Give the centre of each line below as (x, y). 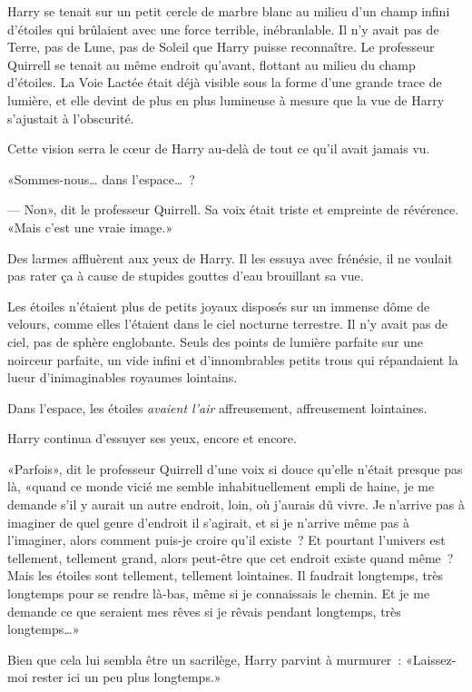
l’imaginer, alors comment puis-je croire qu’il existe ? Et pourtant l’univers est (226, 540)
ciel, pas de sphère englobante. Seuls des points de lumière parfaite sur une (215, 341)
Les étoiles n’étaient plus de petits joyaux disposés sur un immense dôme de (219, 306)
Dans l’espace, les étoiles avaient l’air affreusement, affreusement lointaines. (217, 407)
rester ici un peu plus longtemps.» (127, 677)
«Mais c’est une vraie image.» (90, 227)
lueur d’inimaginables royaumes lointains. (123, 377)
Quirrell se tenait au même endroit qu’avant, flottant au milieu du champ (211, 64)
